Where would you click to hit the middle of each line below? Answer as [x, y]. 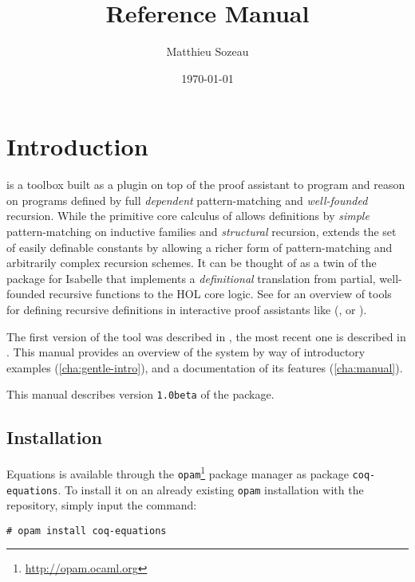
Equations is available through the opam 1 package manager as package [178, 472]
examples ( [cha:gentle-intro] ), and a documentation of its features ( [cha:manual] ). [205, 367]
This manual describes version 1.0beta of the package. [140, 394]
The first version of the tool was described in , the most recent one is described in [206, 336]
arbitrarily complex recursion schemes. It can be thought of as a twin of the [192, 263]
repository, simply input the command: [102, 505]
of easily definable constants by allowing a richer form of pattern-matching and [200, 247]
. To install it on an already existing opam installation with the [211, 489]
